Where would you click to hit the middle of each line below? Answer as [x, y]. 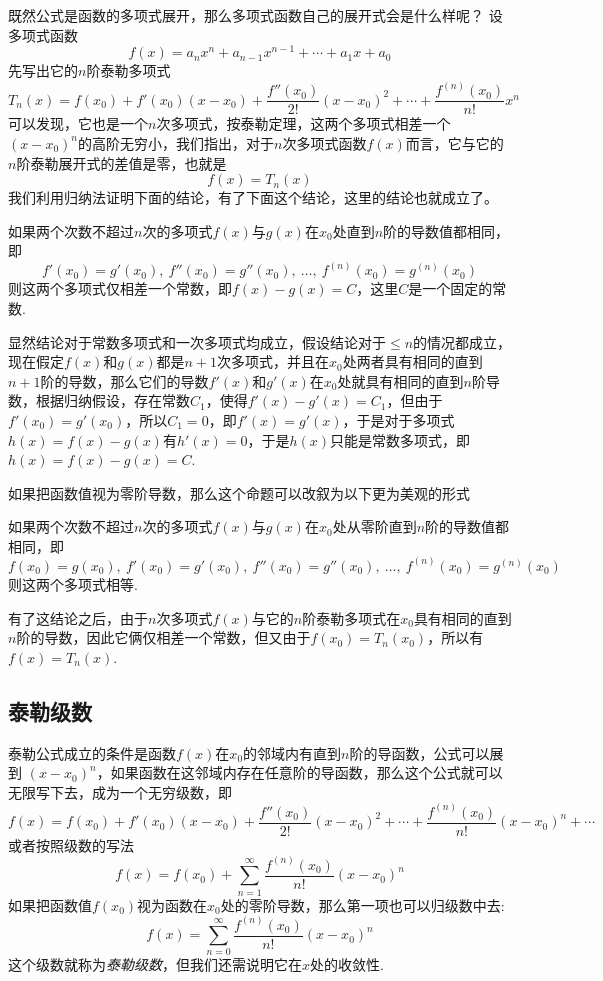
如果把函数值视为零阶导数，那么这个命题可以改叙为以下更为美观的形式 [239, 492]
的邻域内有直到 [292, 752]
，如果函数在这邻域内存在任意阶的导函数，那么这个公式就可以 [299, 772]
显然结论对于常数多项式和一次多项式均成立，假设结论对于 [197, 341]
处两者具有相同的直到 [412, 361]
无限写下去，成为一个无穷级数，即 [120, 791]
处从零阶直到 [374, 526]
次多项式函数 [324, 142]
